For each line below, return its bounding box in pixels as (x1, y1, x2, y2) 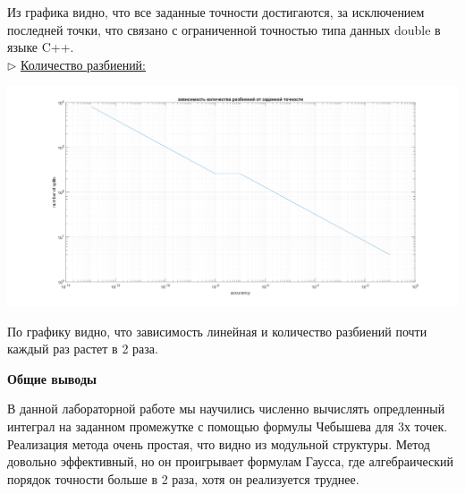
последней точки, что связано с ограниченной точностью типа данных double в (7, 20, 441, 38)
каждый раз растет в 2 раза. (7, 339, 158, 358)
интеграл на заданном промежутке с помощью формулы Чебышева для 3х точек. (7, 416, 448, 435)
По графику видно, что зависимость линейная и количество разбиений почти (7, 321, 427, 340)
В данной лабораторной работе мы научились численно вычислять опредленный (7, 399, 445, 418)
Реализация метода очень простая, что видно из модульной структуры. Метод (7, 434, 430, 453)
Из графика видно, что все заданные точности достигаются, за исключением (7, 3, 425, 21)
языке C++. (7, 38, 74, 56)
